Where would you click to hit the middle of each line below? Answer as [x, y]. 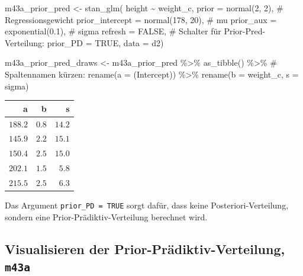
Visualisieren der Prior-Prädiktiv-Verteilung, [145, 248]
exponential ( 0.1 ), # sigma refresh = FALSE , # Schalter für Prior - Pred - [135, 31]
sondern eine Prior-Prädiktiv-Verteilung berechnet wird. [106, 216]
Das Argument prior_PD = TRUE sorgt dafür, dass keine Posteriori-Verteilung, [147, 205]
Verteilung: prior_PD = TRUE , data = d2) [84, 42]
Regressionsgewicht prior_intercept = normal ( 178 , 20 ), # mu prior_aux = [141, 19]
